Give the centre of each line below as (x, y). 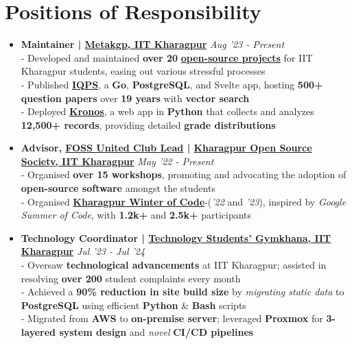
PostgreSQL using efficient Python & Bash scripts (133, 305)
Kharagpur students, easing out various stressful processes (143, 71)
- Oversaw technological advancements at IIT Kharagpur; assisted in (174, 265)
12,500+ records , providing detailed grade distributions (148, 124)
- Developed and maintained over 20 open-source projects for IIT (167, 57)
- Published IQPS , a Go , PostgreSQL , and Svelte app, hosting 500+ (172, 84)
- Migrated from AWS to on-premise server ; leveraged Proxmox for (172, 318)
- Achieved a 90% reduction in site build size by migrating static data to (183, 292)
